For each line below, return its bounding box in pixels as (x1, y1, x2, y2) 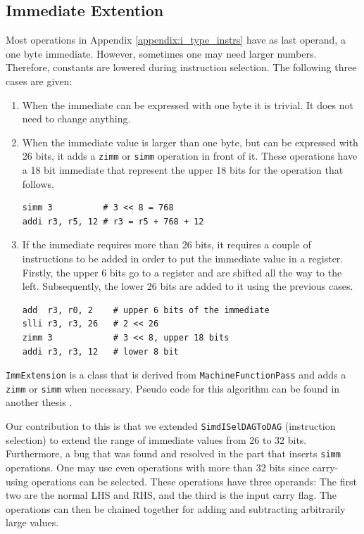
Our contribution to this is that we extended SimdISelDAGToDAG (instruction (6, 419, 336, 433)
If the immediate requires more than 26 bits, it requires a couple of (22, 237, 311, 252)
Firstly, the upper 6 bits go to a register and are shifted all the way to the (22, 265, 342, 279)
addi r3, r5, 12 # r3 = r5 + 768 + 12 (22, 216, 204, 227)
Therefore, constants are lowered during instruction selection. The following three (6, 60, 357, 75)
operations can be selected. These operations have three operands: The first (31, 473, 357, 488)
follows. (22, 176, 54, 191)
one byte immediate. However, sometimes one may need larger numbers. (6, 46, 317, 61)
